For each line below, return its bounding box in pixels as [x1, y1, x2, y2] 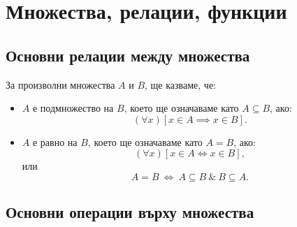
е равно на [32, 134, 78, 149]
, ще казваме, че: [145, 77, 216, 91]
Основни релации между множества [6, 44, 250, 66]
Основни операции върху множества [6, 201, 254, 223]
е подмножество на [32, 101, 114, 115]
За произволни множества [6, 77, 115, 91]
